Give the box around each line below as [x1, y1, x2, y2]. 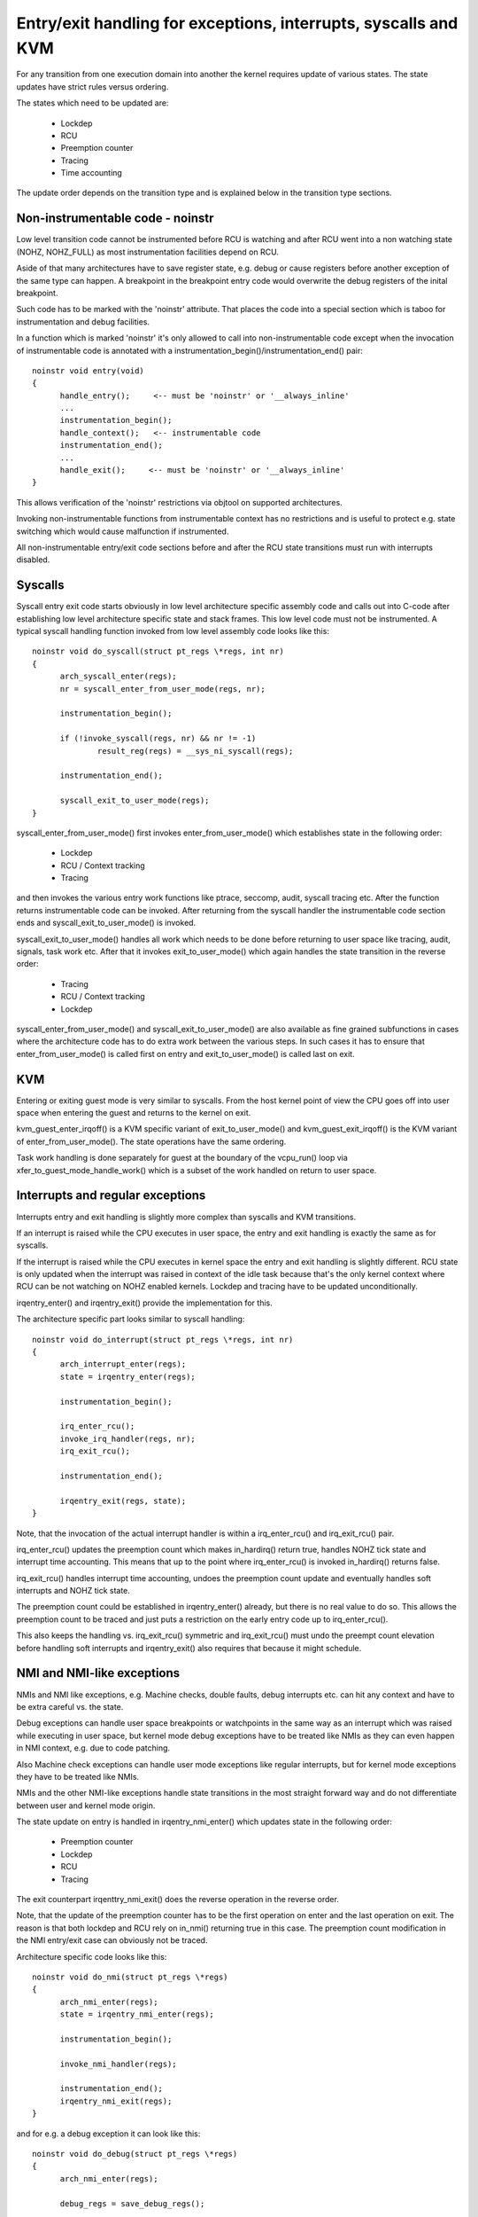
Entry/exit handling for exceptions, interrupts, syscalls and [16, 13, 459, 33]
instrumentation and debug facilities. [16, 316, 150, 327]
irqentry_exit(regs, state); [59, 1495, 187, 1506]
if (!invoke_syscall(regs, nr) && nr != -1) [59, 733, 257, 744]
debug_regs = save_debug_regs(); [59, 2198, 205, 2208]
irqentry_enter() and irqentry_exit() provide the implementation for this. [16, 1297, 274, 1308]
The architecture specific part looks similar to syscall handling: [16, 1313, 245, 1325]
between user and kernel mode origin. [16, 1800, 156, 1811]
